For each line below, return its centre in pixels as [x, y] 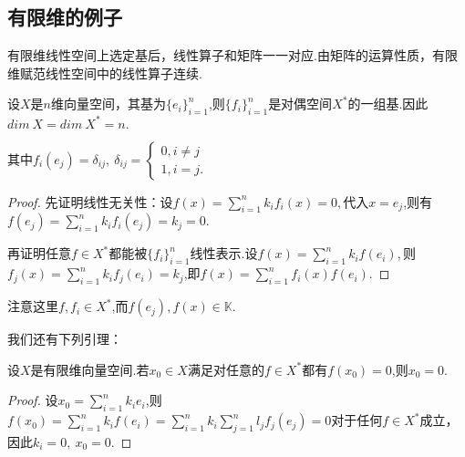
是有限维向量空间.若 [90, 369]
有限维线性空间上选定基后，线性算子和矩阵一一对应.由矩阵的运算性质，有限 [232, 55]
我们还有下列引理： [65, 339]
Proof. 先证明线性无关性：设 [90, 201]
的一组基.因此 [388, 104]
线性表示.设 [224, 253]
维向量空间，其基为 [108, 104]
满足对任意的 [226, 369]
